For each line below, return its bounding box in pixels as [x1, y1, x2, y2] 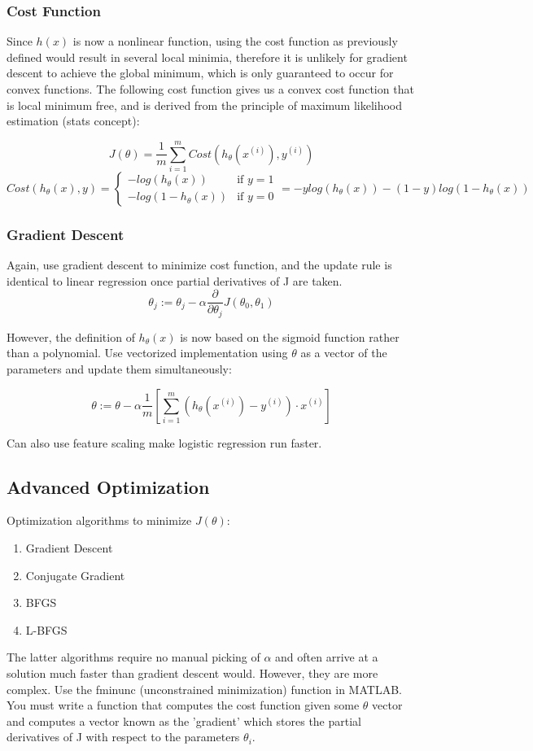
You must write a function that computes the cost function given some [7, 696, 360, 714]
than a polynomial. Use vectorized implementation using [7, 344, 288, 361]
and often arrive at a [275, 648, 378, 666]
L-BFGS [25, 621, 68, 638]
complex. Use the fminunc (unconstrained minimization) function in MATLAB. [7, 680, 402, 697]
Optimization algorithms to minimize [7, 512, 192, 529]
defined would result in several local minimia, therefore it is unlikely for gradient [7, 48, 408, 65]
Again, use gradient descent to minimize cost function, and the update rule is [7, 256, 392, 273]
